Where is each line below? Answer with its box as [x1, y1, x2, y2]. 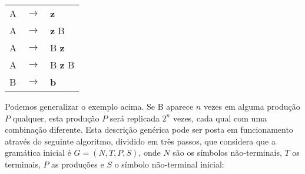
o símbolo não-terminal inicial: [114, 157, 224, 170]
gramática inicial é [5, 146, 71, 159]
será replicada [110, 111, 160, 124]
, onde [138, 146, 161, 159]
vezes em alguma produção [203, 100, 300, 112]
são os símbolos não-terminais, [173, 146, 282, 159]
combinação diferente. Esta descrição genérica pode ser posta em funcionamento [5, 123, 293, 136]
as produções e [51, 157, 104, 170]
